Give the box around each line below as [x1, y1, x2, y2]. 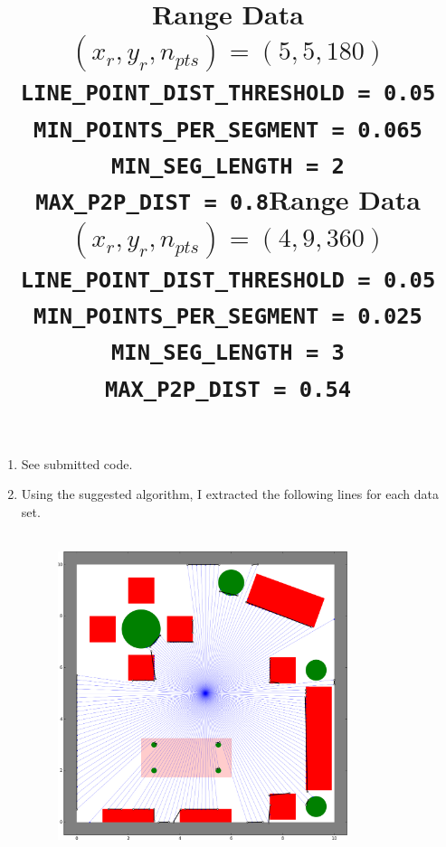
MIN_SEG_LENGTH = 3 [111, 340, 345, 366]
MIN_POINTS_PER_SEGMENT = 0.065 [33, 117, 422, 143]
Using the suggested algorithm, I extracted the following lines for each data [21, 485, 440, 503]
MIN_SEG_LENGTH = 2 [111, 154, 345, 179]
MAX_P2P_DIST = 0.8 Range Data [35, 181, 421, 218]
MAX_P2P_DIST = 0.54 [104, 376, 352, 402]
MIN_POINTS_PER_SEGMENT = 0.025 [33, 303, 422, 329]
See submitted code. [21, 454, 133, 473]
